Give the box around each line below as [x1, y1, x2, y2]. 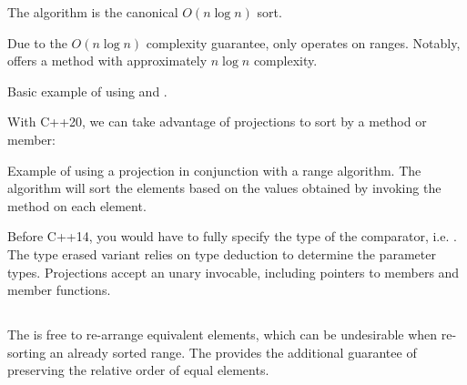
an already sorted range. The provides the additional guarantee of [49, 342, 417, 361]
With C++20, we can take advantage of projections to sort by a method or [7, 112, 427, 131]
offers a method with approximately [7, 51, 208, 70]
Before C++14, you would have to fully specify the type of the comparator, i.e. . [7, 227, 457, 246]
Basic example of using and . [7, 81, 168, 100]
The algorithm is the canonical [7, 3, 178, 21]
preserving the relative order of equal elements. [7, 360, 269, 380]
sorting [7, 342, 46, 361]
